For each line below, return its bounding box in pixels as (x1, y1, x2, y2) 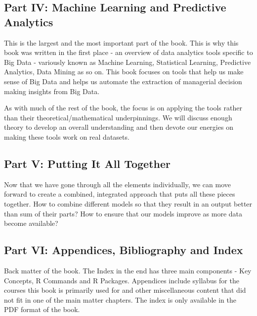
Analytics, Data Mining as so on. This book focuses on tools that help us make (4, 66, 244, 77)
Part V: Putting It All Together (4, 156, 171, 171)
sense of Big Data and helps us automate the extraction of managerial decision (4, 76, 242, 86)
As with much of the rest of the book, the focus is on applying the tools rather (4, 103, 242, 113)
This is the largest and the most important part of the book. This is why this (4, 37, 239, 48)
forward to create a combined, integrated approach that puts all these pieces (4, 189, 235, 199)
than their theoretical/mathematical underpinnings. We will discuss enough (4, 112, 232, 122)
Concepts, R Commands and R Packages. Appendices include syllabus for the (4, 275, 239, 285)
